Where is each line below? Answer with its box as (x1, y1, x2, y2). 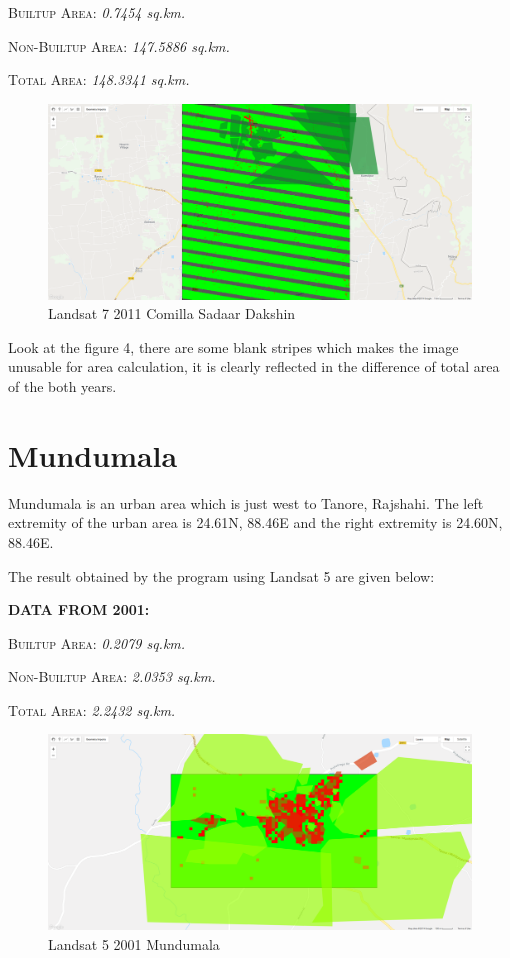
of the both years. (8, 376, 117, 396)
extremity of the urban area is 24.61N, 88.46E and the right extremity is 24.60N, (8, 512, 503, 533)
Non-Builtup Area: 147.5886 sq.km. (8, 35, 230, 56)
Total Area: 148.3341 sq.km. (8, 69, 190, 90)
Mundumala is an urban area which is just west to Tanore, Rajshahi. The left (8, 492, 484, 513)
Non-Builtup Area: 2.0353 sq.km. (8, 666, 216, 687)
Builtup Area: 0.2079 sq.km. (8, 632, 186, 653)
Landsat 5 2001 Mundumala (48, 933, 220, 954)
